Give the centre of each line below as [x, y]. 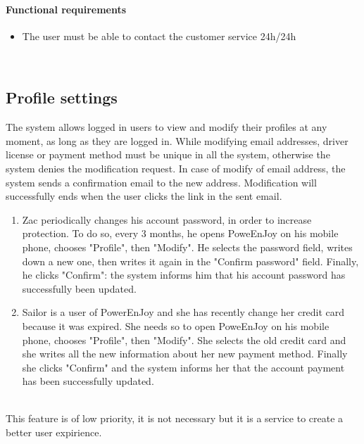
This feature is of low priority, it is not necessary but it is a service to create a [175, 418]
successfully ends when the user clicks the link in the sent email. [144, 196]
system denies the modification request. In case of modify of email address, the [176, 168]
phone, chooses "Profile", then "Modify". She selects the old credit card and [184, 340]
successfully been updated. [79, 288]
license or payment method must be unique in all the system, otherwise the [168, 154]
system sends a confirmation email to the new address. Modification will [161, 182]
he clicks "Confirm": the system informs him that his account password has [184, 275]
